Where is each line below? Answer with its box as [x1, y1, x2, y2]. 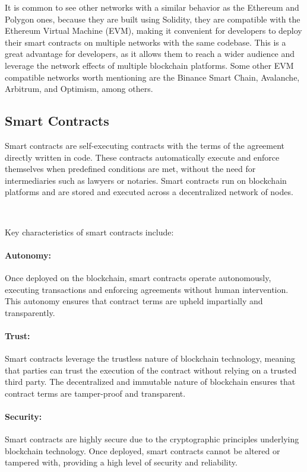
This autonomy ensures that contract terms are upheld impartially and [5, 295, 263, 307]
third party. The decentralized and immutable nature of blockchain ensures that [5, 375, 296, 388]
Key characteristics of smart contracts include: [5, 225, 174, 238]
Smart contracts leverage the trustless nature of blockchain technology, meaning [5, 352, 295, 365]
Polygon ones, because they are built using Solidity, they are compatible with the [5, 12, 300, 25]
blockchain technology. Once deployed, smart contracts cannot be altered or [5, 444, 280, 457]
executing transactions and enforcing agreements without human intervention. [5, 283, 289, 295]
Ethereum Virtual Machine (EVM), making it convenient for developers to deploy [5, 24, 302, 37]
